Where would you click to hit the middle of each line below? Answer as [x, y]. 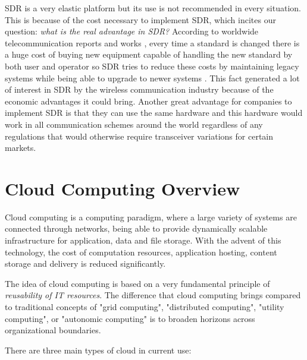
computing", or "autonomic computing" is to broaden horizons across [130, 318]
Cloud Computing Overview [123, 188]
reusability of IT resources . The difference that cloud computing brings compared [153, 295]
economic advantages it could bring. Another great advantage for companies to [148, 101]
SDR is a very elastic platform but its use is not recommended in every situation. [153, 8]
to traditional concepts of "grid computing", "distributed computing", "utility [145, 307]
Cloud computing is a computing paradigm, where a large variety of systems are [151, 217]
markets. [21, 148]
